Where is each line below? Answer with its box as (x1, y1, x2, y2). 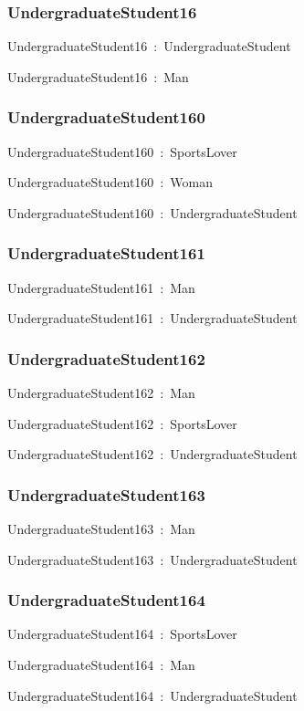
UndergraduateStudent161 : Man (7, 277, 195, 297)
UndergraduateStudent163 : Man (7, 519, 195, 538)
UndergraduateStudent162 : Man (7, 383, 195, 403)
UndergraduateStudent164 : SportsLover (7, 624, 237, 643)
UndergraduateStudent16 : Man (7, 67, 189, 86)
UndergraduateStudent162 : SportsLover (7, 413, 237, 433)
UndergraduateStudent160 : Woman (7, 173, 213, 192)
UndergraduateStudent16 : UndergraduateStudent (7, 37, 291, 56)
